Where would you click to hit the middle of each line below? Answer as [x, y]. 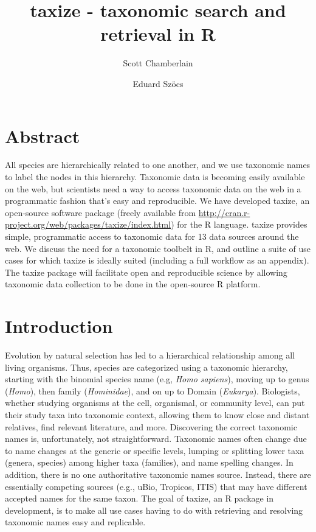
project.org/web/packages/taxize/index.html [88, 224]
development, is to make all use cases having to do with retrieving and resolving [154, 510]
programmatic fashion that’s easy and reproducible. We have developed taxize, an [157, 201]
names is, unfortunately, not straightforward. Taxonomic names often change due [156, 439]
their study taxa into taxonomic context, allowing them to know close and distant [157, 415]
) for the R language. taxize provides [239, 224]
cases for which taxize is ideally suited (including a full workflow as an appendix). [157, 260]
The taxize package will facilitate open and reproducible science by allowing [146, 272]
